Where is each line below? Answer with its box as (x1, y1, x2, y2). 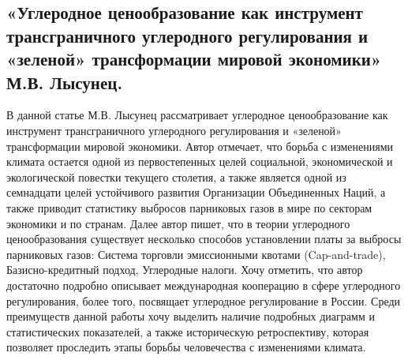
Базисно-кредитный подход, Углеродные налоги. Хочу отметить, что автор (6, 261, 363, 278)
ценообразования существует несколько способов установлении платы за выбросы (6, 231, 402, 247)
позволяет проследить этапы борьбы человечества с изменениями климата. (6, 339, 366, 355)
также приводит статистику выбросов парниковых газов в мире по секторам (6, 199, 372, 216)
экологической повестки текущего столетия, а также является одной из (6, 168, 346, 185)
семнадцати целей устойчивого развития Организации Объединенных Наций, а (6, 184, 386, 201)
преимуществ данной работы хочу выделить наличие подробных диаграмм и (6, 308, 375, 324)
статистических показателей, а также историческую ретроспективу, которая (6, 323, 369, 339)
